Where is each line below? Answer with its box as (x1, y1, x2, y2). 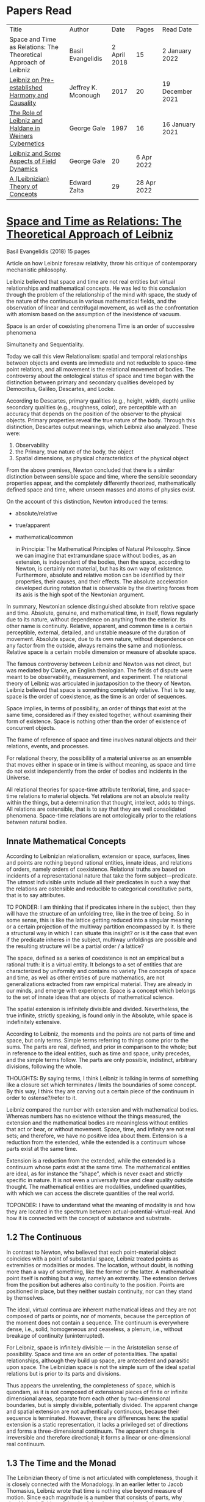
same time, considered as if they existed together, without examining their (6, 711, 192, 718)
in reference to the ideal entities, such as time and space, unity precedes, (6, 1049, 191, 1057)
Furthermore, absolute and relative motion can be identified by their (15, 571, 185, 578)
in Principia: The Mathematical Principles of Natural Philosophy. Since (15, 545, 190, 552)
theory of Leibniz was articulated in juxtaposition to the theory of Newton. (6, 680, 192, 687)
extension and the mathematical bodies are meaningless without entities (6, 1119, 188, 1126)
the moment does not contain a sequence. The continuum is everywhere (6, 1319, 189, 1326)
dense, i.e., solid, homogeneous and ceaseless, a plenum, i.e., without (6, 1325, 183, 1333)
